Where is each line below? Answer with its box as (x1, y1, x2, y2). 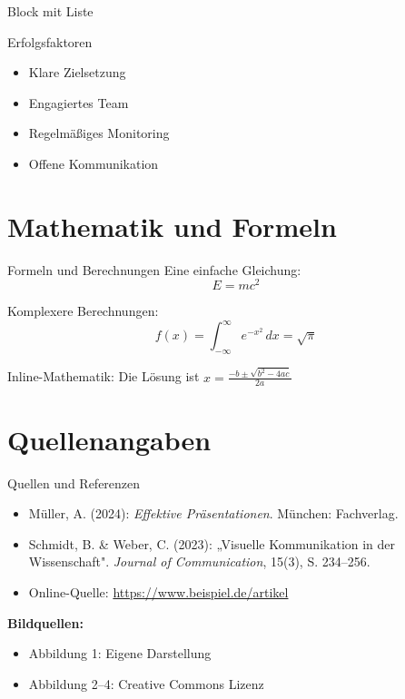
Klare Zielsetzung (28, 63, 126, 82)
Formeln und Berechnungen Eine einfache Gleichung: (7, 260, 301, 279)
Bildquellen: (7, 613, 84, 632)
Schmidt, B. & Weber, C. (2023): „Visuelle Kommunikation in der (28, 534, 396, 553)
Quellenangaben (7, 420, 212, 458)
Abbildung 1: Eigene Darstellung (28, 644, 212, 663)
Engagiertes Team (28, 93, 129, 112)
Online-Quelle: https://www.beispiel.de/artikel (28, 582, 289, 601)
